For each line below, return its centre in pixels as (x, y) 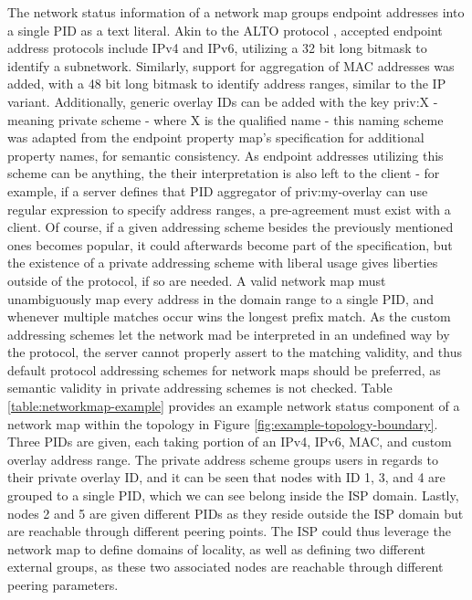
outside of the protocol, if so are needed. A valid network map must (197, 280)
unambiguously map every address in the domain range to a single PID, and (221, 298)
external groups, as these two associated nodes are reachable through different (226, 567)
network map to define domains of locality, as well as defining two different (217, 548)
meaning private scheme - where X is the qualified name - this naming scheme (226, 119)
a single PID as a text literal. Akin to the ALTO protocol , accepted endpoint (225, 30)
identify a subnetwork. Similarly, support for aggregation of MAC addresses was (231, 65)
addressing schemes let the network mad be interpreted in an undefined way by (229, 334)
